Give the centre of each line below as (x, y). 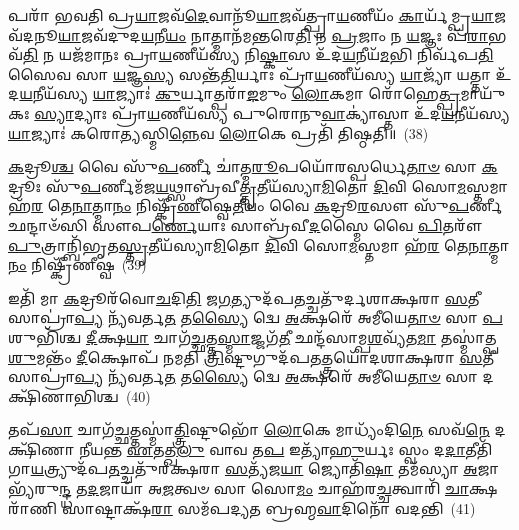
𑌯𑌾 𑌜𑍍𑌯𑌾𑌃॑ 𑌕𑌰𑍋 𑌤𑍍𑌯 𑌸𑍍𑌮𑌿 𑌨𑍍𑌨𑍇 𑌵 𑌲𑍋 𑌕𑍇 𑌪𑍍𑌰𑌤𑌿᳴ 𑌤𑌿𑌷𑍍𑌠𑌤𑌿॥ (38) (218, 132)
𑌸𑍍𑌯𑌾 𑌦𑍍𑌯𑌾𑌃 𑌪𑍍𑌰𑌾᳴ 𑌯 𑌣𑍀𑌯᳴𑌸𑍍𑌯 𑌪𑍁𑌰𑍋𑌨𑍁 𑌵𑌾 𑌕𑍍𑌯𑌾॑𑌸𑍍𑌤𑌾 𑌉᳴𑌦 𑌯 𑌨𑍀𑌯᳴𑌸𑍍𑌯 (272, 112)
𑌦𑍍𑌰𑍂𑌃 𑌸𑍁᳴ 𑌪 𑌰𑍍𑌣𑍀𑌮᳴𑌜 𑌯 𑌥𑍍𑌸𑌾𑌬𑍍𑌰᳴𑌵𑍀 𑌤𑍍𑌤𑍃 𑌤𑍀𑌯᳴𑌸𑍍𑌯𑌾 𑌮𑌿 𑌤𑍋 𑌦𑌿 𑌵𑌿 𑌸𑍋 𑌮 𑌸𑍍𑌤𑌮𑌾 (258, 185)
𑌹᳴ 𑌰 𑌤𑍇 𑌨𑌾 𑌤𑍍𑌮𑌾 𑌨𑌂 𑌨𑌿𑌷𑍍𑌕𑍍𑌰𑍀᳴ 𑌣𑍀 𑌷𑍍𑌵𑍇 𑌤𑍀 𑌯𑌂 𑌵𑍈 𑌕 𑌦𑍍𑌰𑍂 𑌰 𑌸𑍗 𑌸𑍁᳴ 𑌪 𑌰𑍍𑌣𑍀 (255, 205)
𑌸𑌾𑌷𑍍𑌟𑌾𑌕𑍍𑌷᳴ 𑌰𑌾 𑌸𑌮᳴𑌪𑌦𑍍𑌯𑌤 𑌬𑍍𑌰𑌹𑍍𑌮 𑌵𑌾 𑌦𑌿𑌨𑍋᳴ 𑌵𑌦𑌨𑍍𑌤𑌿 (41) (268, 507)
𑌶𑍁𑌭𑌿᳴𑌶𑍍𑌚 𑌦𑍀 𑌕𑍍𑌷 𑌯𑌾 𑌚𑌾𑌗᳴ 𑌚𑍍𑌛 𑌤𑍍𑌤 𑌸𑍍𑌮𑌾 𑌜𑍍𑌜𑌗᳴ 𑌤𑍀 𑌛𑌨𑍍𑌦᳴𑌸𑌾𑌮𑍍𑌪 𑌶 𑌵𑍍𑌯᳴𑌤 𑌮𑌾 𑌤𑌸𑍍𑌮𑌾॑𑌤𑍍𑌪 (252, 336)
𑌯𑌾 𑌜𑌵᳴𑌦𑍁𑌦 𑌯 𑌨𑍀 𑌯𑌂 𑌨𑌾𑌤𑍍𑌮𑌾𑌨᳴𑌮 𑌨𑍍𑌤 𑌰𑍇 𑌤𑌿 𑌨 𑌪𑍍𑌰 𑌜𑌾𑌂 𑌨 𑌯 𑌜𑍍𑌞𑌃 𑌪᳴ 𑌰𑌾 (273, 34)
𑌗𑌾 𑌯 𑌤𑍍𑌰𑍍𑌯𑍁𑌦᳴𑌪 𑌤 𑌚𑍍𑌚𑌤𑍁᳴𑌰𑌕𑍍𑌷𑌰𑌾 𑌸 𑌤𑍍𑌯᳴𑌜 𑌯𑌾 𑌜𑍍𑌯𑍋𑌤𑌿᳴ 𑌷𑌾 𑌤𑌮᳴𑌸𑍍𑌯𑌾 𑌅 (243, 468)
